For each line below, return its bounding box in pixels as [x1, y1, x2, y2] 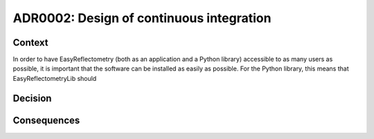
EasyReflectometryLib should [12, 74, 97, 82]
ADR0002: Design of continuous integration [12, 10, 271, 26]
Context [12, 37, 48, 48]
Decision [12, 92, 52, 104]
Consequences [12, 114, 80, 126]
